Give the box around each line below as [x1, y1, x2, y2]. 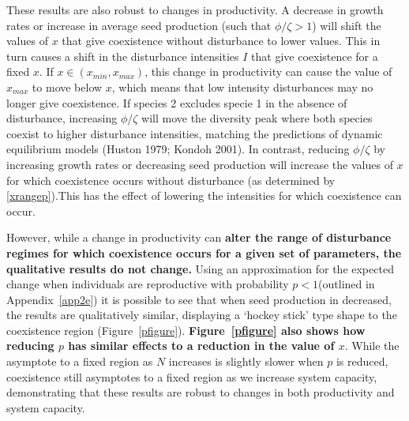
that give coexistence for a [251, 47, 378, 64]
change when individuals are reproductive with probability [6, 276, 289, 292]
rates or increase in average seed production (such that [6, 17, 272, 33]
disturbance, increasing [6, 110, 118, 126]
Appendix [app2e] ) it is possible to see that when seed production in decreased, [6, 291, 392, 307]
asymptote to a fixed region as [6, 353, 153, 370]
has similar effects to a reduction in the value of [68, 337, 335, 354]
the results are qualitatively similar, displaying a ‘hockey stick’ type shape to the [6, 306, 397, 323]
